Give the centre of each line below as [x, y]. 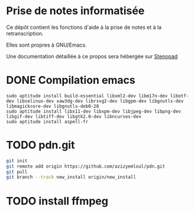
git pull [17, 172]
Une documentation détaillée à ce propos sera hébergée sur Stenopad [92, 56]
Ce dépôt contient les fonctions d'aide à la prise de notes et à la [84, 27]
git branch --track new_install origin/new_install [71, 177]
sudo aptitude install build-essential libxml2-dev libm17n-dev [87, 96]
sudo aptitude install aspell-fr [47, 122]
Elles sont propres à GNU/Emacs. [46, 45]
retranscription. [25, 33]
